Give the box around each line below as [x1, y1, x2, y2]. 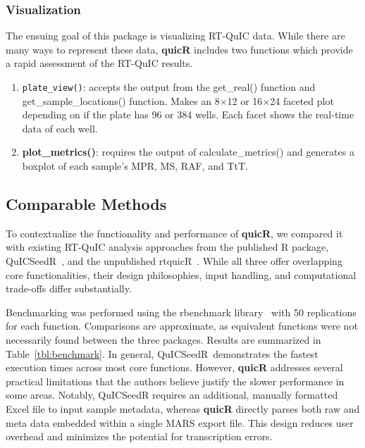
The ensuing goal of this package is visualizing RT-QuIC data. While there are [6, 28, 345, 43]
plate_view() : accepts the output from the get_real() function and [22, 80, 316, 94]
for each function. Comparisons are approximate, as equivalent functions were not [6, 318, 358, 333]
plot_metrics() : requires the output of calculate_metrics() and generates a [22, 144, 354, 159]
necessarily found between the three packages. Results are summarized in [6, 332, 321, 347]
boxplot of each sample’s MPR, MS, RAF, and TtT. [22, 158, 249, 173]
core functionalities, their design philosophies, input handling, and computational [6, 267, 357, 282]
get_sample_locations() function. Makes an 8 [22, 93, 220, 108]
